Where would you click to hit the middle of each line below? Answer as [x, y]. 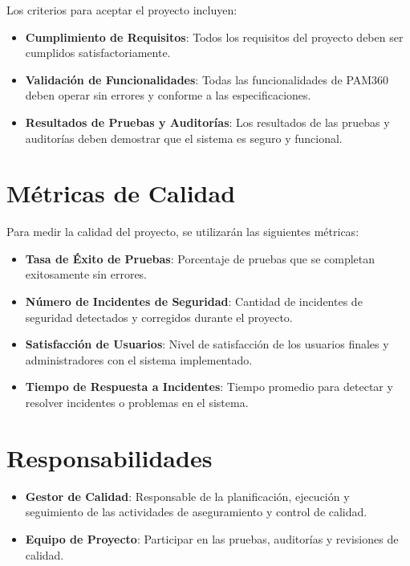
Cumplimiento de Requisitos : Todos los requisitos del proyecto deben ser [214, 37]
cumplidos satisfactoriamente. [98, 53]
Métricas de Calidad [121, 193]
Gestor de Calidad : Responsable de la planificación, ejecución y [187, 496]
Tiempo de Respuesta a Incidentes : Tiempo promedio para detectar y [209, 387]
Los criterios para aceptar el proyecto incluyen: [122, 10]
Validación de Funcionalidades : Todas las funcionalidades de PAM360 [207, 79]
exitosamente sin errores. [86, 274]
